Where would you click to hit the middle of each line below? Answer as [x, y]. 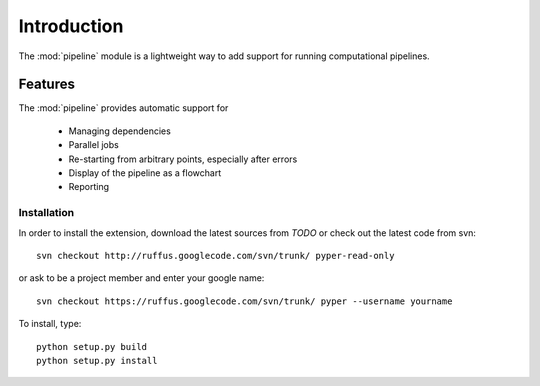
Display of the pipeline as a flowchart [145, 173]
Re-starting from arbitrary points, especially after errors [183, 159]
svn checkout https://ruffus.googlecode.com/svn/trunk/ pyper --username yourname [244, 301]
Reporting [89, 187]
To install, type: [50, 324]
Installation [46, 213]
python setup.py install [97, 360]
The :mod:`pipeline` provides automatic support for [123, 108]
